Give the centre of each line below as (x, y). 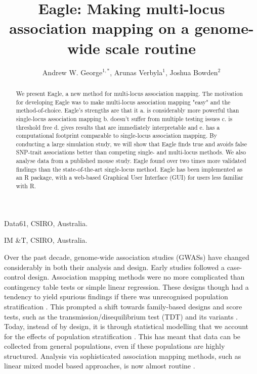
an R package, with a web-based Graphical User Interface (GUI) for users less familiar (130, 177)
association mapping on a (99, 28)
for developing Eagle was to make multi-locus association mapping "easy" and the (123, 102)
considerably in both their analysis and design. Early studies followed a (114, 267)
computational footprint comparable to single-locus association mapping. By (117, 136)
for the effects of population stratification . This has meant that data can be (122, 336)
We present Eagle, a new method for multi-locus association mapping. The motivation (129, 93)
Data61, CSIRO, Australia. (46, 223)
